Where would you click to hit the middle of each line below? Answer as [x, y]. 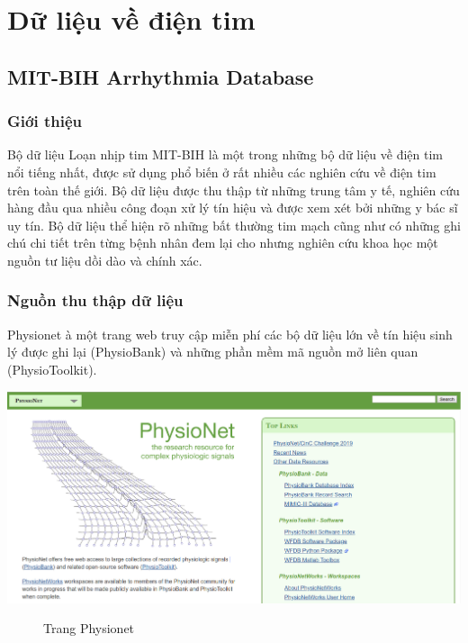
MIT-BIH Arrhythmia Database [161, 76]
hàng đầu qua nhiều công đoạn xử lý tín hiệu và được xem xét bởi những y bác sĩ [233, 208]
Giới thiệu [45, 121]
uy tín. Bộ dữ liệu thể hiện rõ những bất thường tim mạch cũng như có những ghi [234, 225]
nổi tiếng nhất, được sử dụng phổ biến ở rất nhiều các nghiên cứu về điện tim [222, 172]
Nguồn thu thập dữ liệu [95, 300]
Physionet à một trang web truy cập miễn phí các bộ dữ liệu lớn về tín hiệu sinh [230, 334]
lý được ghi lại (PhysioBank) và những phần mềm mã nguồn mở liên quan [213, 352]
